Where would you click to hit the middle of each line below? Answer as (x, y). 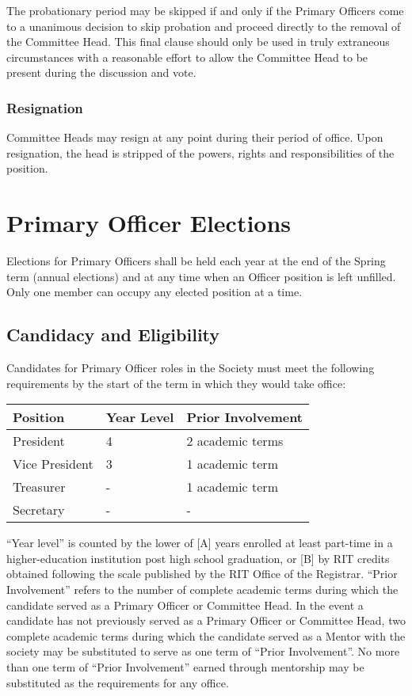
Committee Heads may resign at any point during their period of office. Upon (195, 137)
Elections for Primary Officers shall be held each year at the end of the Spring (196, 261)
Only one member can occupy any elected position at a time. (154, 292)
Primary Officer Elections (149, 223)
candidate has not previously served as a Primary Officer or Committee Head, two (206, 620)
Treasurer (39, 487)
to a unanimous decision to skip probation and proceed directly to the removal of (204, 26)
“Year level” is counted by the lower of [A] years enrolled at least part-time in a (200, 543)
